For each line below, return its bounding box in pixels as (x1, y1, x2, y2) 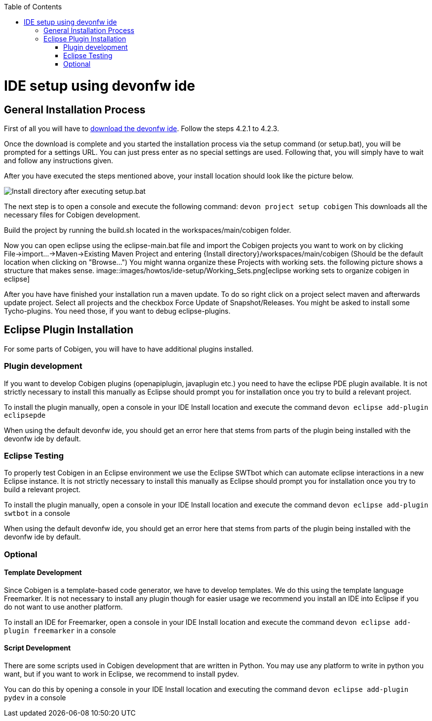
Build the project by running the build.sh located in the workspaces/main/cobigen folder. (4, 225, 291, 234)
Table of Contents (4, 2, 62, 11)
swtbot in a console (4, 509, 70, 518)
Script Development (4, 644, 71, 652)
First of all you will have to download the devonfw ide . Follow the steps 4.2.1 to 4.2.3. (4, 124, 279, 133)
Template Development (4, 568, 82, 577)
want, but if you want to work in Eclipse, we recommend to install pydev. (4, 670, 239, 679)
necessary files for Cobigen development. (4, 210, 140, 219)
